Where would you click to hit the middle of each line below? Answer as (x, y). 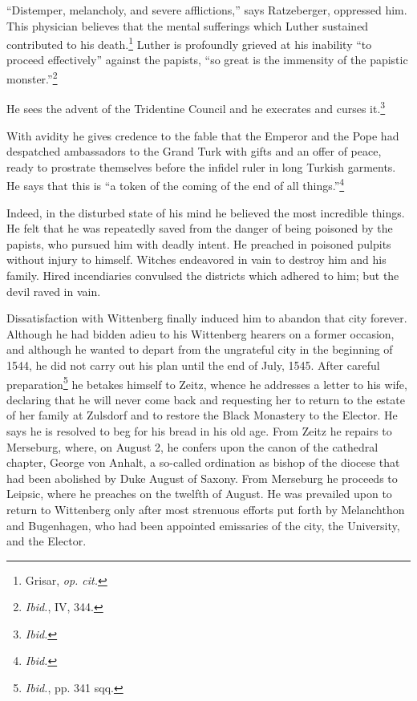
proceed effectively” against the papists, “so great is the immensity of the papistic (207, 60)
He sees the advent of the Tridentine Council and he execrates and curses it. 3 (196, 107)
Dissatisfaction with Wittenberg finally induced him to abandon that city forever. (207, 318)
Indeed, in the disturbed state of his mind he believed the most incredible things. (206, 212)
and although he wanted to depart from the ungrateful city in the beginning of (200, 349)
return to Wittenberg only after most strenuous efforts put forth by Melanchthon (206, 509)
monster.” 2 (32, 77)
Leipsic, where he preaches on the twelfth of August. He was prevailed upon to (199, 494)
